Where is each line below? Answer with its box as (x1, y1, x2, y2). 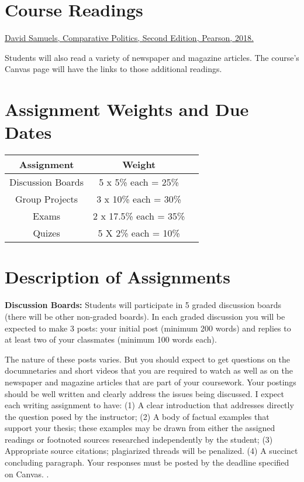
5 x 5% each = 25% (99, 175, 179, 189)
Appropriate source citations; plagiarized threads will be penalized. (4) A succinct (5, 445, 298, 457)
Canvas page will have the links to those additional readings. (5, 63, 222, 75)
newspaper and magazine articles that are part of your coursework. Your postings (5, 375, 296, 388)
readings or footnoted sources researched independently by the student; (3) (5, 433, 273, 445)
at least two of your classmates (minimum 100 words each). (5, 333, 217, 346)
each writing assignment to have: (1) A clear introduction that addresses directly (5, 399, 294, 411)
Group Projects (15, 192, 78, 206)
